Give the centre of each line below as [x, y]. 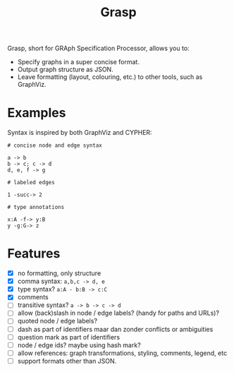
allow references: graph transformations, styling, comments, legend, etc [122, 353]
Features [34, 254]
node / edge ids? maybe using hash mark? [79, 345]
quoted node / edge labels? [57, 321]
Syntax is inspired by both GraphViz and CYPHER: [80, 133]
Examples [37, 113]
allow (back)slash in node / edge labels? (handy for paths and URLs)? [118, 313]
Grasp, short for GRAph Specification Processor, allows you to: [98, 48]
